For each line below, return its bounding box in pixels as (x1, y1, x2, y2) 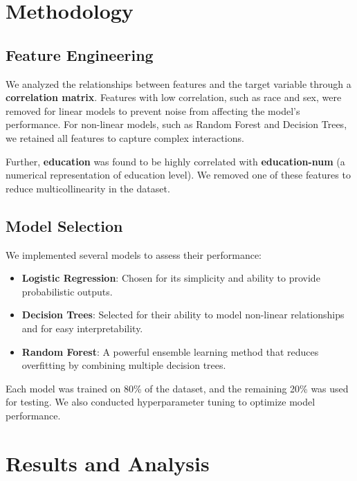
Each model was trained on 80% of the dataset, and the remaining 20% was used (6, 381, 349, 395)
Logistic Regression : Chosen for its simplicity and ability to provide (21, 271, 320, 285)
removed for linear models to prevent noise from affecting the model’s (6, 103, 300, 118)
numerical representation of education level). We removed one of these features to (6, 167, 351, 182)
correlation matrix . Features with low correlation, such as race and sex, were (6, 90, 342, 105)
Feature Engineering (6, 44, 154, 65)
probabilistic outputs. (21, 284, 113, 298)
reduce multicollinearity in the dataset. (6, 181, 170, 195)
